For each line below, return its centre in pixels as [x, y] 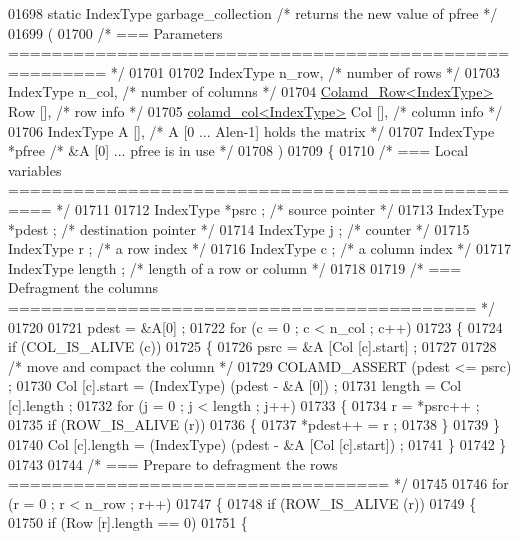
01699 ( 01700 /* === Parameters [115, 32]
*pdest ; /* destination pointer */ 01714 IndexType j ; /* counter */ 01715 [239, 228]
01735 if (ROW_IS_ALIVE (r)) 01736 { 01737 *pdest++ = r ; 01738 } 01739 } [254, 424]
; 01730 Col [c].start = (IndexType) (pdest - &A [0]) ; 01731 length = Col [235, 385]
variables [35, 169]
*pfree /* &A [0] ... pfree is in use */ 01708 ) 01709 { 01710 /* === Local [238, 150]
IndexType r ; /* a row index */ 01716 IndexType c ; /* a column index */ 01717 [259, 248]
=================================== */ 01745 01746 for [258, 483]
